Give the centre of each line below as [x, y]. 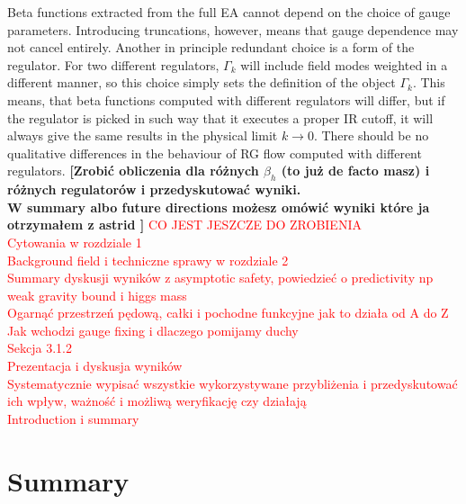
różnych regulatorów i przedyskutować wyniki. [154, 189]
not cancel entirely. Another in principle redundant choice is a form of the [211, 47]
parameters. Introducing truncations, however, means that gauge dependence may [233, 29]
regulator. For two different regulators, [113, 64]
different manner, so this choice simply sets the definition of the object [202, 82]
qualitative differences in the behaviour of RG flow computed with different [215, 153]
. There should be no [371, 135]
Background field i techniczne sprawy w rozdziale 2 [148, 260]
